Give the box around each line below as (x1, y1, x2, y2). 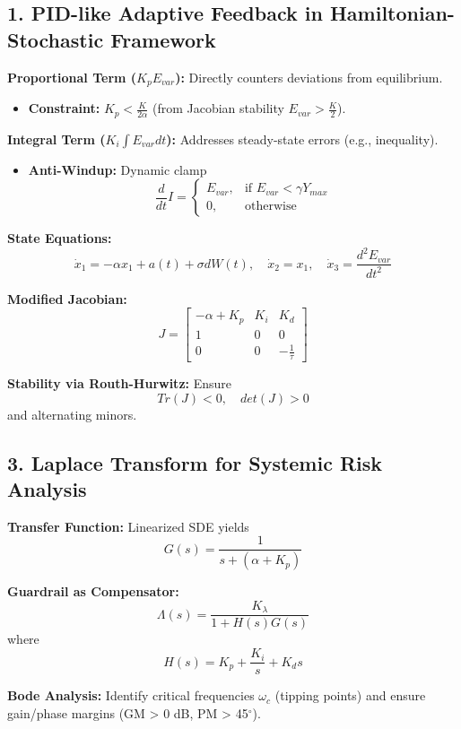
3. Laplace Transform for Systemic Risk (7, 448, 383, 476)
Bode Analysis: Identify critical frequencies (7, 686, 255, 705)
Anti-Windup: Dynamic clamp (28, 160, 207, 178)
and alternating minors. (7, 404, 137, 423)
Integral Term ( (7, 129, 106, 148)
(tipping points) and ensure (274, 686, 426, 705)
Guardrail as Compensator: (7, 582, 179, 601)
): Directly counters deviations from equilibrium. (175, 67, 443, 86)
